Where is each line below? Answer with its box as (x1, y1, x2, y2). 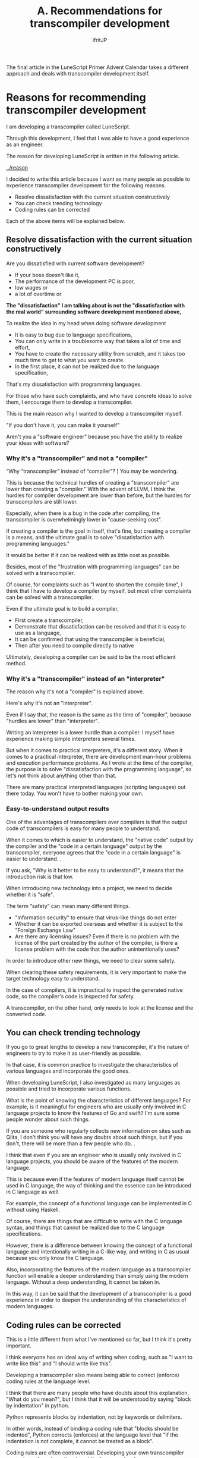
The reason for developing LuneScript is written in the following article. (6, 152, 180, 159)
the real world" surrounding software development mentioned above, (6, 308, 182, 315)
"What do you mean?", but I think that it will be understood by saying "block (6, 1396, 191, 1403)
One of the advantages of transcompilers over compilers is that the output (6, 818, 188, 825)
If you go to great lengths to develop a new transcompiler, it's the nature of (6, 1044, 189, 1051)
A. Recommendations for (37, 4, 163, 18)
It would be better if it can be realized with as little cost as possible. (6, 551, 171, 558)
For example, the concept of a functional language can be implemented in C (6, 1200, 192, 1207)
